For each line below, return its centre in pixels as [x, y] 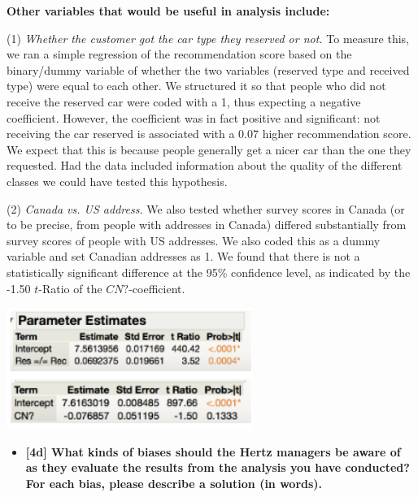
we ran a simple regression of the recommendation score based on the [179, 54]
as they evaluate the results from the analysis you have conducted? [218, 467]
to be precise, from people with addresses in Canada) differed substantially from [207, 225]
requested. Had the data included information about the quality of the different [205, 165]
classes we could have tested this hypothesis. [117, 181]
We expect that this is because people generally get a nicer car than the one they [209, 149]
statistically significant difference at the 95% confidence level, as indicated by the [209, 272]
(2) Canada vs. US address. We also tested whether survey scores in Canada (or [206, 208]
